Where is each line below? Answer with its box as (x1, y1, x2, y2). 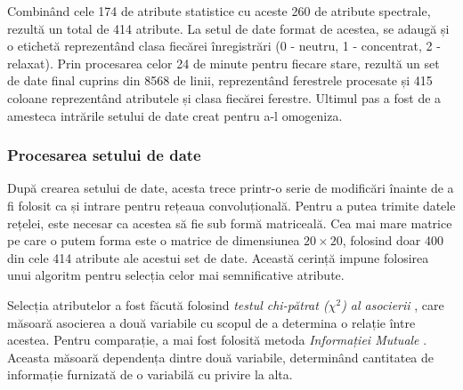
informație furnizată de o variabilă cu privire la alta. (7, 365, 293, 384)
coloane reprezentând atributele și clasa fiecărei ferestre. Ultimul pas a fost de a (7, 88, 442, 107)
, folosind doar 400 (342, 231, 443, 250)
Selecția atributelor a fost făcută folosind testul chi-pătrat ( (7, 295, 329, 314)
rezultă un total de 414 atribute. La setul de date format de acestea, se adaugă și (7, 19, 450, 37)
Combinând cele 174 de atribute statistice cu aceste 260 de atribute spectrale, (7, 2, 431, 20)
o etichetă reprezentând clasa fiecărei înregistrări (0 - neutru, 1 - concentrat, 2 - (7, 36, 441, 55)
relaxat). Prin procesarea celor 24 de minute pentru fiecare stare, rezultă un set (7, 53, 440, 72)
